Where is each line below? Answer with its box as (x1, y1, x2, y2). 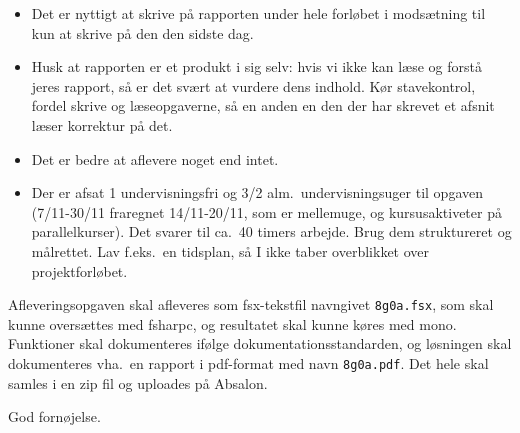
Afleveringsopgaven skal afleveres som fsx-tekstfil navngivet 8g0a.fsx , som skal (8, 294, 494, 315)
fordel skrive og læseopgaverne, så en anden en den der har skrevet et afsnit (31, 95, 495, 116)
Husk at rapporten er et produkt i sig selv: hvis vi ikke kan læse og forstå (31, 56, 483, 77)
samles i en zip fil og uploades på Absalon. (8, 372, 268, 393)
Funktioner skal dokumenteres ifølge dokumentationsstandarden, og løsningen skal (8, 333, 512, 354)
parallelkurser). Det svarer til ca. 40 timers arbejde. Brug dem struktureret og (31, 221, 512, 242)
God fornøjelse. (8, 406, 101, 427)
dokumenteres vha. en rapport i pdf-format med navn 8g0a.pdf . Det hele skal (8, 352, 489, 373)
